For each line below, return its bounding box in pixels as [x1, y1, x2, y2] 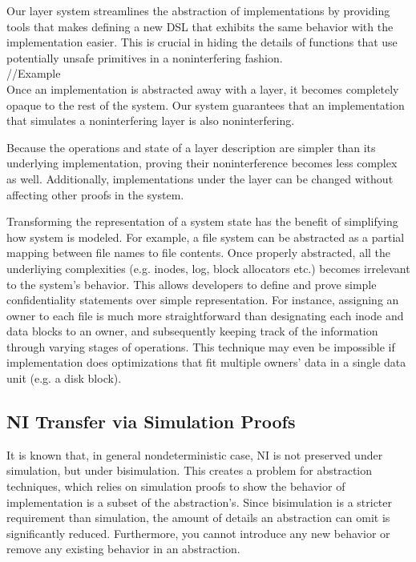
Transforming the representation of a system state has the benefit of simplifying [6, 213, 398, 230]
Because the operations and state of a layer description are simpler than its [6, 138, 376, 155]
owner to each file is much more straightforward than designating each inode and [6, 307, 404, 323]
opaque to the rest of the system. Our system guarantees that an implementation [6, 96, 405, 113]
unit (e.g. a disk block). [6, 370, 122, 387]
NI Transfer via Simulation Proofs [6, 409, 296, 434]
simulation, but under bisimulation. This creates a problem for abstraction [6, 462, 373, 479]
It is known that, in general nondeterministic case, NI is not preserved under [6, 446, 383, 463]
